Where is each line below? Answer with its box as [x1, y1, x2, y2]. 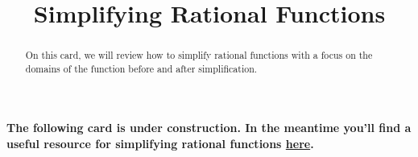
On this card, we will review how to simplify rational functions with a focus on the [25, 48, 373, 62]
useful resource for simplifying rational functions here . [6, 135, 314, 152]
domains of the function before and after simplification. [25, 61, 258, 75]
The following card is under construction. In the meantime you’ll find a [6, 119, 412, 136]
